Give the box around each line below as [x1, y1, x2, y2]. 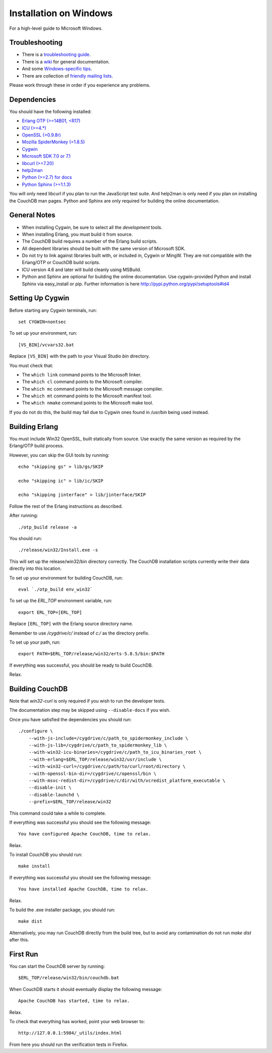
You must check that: [9, 362, 53, 368]
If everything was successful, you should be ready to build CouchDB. [9, 662, 153, 668]
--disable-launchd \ [28, 792, 80, 798]
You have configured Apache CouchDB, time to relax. [18, 831, 151, 837]
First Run [9, 950, 38, 959]
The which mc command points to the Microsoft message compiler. [22, 386, 163, 392]
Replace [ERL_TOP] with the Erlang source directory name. [9, 621, 133, 627]
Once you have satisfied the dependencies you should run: [9, 716, 132, 722]
